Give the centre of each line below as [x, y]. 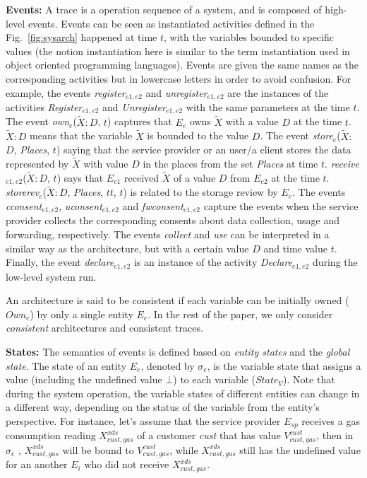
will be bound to [98, 449]
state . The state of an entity [66, 365]
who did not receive [127, 464]
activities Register [44, 107]
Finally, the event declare [60, 262]
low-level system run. [51, 276]
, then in [335, 435]
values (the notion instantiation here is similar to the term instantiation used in [178, 51]
